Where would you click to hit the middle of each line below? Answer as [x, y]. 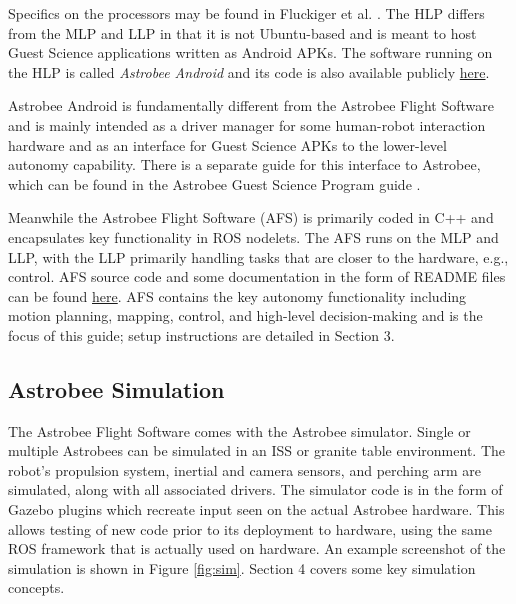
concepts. [36, 587]
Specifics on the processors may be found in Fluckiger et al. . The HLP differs [246, 13]
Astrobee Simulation [116, 388]
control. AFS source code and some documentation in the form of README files [257, 276]
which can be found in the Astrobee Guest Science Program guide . [214, 183]
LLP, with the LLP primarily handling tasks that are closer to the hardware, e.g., [258, 256]
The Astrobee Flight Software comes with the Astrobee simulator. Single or [239, 430]
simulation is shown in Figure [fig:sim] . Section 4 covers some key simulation [242, 567]
